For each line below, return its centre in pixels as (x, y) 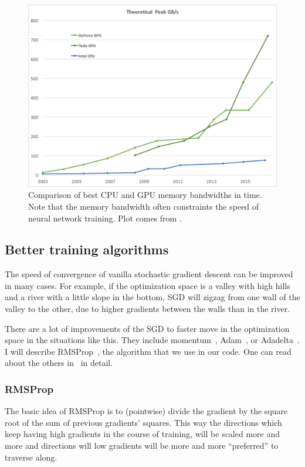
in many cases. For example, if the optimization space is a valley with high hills (148, 285)
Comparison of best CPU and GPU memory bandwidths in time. (145, 195)
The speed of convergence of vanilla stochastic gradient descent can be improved (149, 274)
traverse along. (31, 457)
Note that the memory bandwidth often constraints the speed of (144, 206)
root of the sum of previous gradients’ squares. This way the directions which (143, 422)
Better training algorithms (87, 249)
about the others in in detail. (59, 363)
